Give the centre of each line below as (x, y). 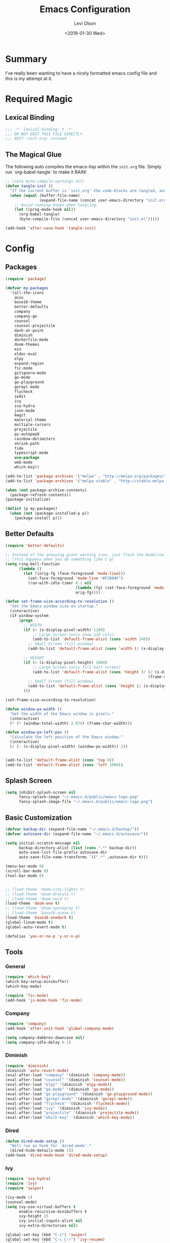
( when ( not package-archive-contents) (46, 490)
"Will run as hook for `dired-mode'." (51, 1146)
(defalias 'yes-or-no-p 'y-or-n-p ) (43, 936)
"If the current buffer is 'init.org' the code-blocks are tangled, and (88, 191)
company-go (26, 316)
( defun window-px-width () (34, 709)
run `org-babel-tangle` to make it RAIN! (46, 172)
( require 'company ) (26, 1023)
